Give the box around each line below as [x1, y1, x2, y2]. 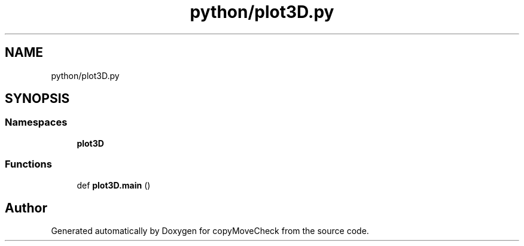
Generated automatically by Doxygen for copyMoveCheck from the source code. [51, 226, 369, 236]
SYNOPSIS [5, 91, 70, 107]
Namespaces [5, 116, 68, 129]
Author [5, 200, 47, 215]
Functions [5, 158, 52, 171]
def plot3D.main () [77, 180, 151, 190]
